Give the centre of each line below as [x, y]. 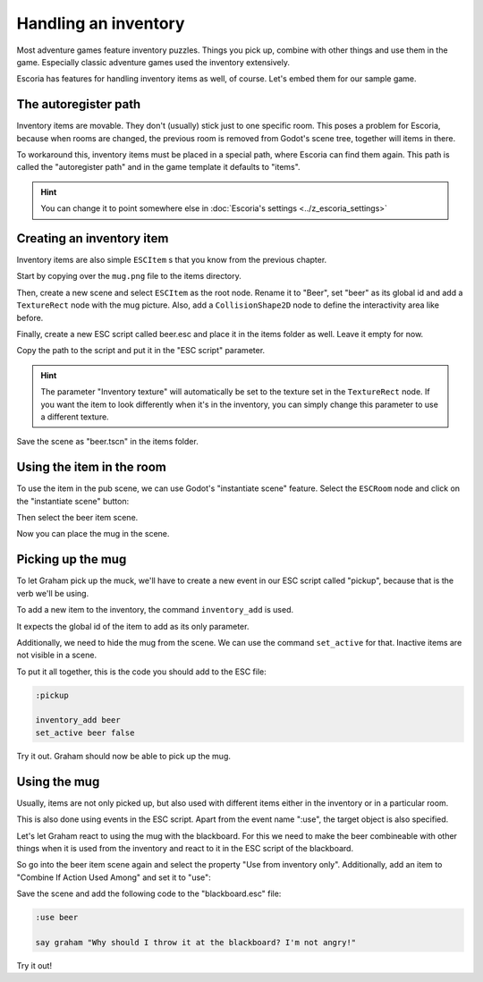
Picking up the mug [72, 559]
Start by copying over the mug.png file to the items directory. [129, 276]
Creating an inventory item [93, 238]
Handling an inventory [101, 23]
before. [30, 317]
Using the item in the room [92, 467]
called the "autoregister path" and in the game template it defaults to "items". [158, 167]
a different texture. [75, 417]
